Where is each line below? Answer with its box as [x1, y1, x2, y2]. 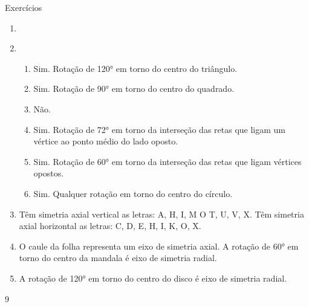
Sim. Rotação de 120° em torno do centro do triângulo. [33, 62, 238, 74]
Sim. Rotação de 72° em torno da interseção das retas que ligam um [33, 123, 285, 135]
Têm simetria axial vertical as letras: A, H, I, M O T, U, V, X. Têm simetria [19, 207, 304, 220]
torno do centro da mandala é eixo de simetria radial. [19, 251, 217, 264]
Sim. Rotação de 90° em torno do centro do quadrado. [33, 82, 235, 95]
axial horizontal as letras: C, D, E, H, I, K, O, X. [19, 219, 201, 232]
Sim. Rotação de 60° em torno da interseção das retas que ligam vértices [33, 155, 302, 167]
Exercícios [5, 1, 42, 13]
